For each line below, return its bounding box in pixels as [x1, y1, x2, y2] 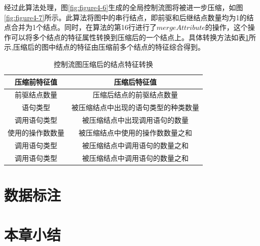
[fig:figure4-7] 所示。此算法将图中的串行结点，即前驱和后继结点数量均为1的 [4, 12, 247, 22]
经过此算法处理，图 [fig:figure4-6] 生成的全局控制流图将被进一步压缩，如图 [4, 2, 243, 12]
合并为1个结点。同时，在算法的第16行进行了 [11, 22, 157, 32]
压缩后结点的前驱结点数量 [93, 89, 178, 100]
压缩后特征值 [114, 76, 157, 87]
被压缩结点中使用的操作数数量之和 [79, 127, 192, 137]
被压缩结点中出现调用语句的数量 [82, 115, 189, 125]
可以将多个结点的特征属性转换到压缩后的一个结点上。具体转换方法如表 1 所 [11, 31, 256, 42]
